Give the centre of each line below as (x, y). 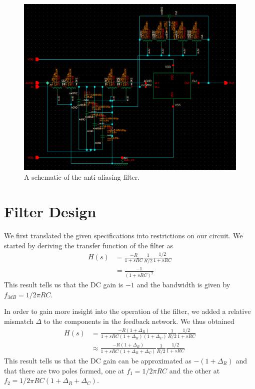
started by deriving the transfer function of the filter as (89, 245)
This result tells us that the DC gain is (64, 285)
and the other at (194, 370)
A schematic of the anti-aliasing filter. (82, 177)
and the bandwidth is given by (183, 285)
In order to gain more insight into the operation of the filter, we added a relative (127, 311)
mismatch (19, 321)
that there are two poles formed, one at (64, 370)
